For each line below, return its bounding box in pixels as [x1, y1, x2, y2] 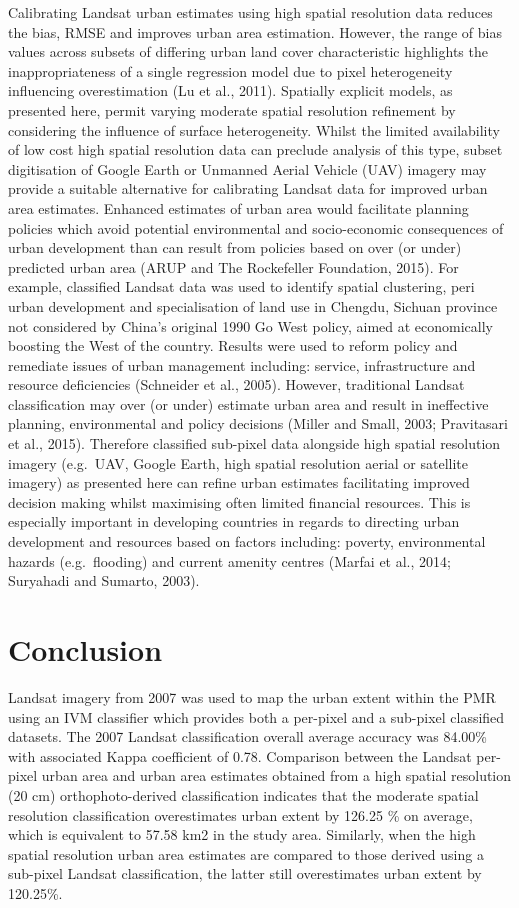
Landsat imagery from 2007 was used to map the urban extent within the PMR [8, 686, 496, 707]
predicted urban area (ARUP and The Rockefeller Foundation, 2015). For [8, 256, 459, 277]
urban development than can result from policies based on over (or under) [8, 237, 462, 258]
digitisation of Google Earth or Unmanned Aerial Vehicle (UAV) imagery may [8, 158, 487, 179]
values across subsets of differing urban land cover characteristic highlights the [8, 41, 488, 62]
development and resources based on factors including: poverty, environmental [8, 531, 486, 552]
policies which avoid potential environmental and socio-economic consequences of [8, 217, 504, 238]
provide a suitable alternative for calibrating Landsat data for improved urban [8, 178, 488, 199]
